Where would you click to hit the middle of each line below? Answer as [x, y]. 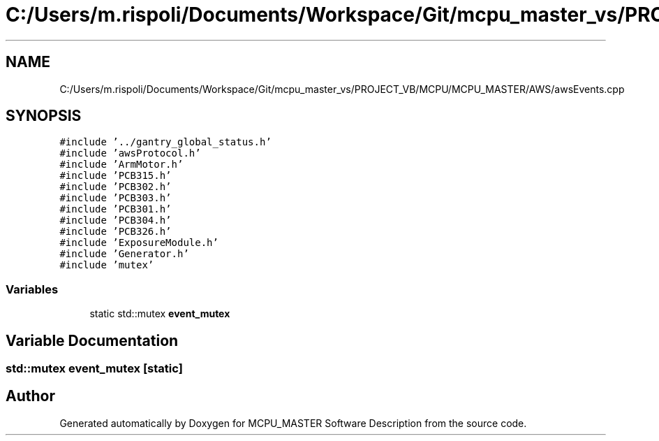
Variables [32, 289]
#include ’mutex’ [107, 265]
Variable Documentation [92, 340]
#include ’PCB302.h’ [116, 187]
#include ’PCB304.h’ [116, 220]
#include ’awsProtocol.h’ [130, 153]
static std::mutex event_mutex [160, 314]
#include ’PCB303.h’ [116, 198]
